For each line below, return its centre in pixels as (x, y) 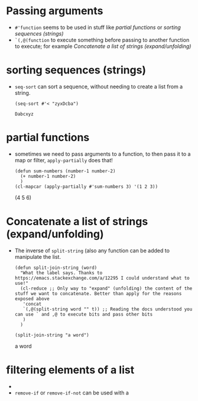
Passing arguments (55, 11)
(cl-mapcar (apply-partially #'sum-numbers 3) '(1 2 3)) (86, 187)
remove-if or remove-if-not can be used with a (72, 393)
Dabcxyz (24, 114)
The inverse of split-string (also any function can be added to (92, 251)
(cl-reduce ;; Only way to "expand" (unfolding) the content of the (106, 288)
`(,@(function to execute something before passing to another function (102, 40)
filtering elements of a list (70, 370)
